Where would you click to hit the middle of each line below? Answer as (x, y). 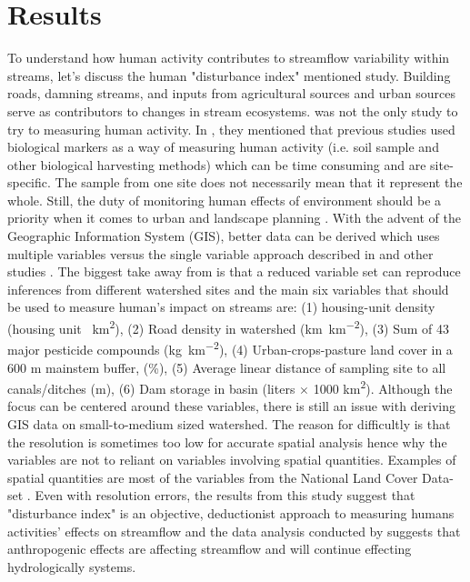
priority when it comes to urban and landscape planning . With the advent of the (234, 218)
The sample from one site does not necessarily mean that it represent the (259, 182)
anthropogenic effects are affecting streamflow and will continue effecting (210, 549)
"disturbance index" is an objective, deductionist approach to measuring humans (231, 512)
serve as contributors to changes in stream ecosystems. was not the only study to (233, 110)
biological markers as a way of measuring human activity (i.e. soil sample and (223, 147)
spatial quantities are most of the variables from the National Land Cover (213, 477)
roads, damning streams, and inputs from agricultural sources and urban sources (231, 93)
